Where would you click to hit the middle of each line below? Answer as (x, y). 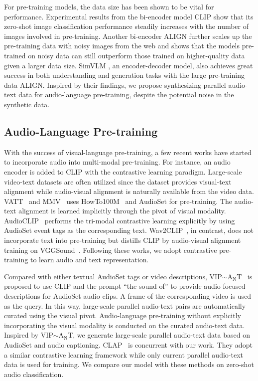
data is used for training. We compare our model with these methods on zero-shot (129, 364)
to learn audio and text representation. (89, 260)
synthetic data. (27, 104)
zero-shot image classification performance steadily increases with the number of (127, 26)
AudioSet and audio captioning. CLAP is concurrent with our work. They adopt (128, 345)
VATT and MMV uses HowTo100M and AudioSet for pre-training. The (118, 201)
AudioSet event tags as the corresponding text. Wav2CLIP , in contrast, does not (129, 230)
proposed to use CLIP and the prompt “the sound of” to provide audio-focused (125, 286)
